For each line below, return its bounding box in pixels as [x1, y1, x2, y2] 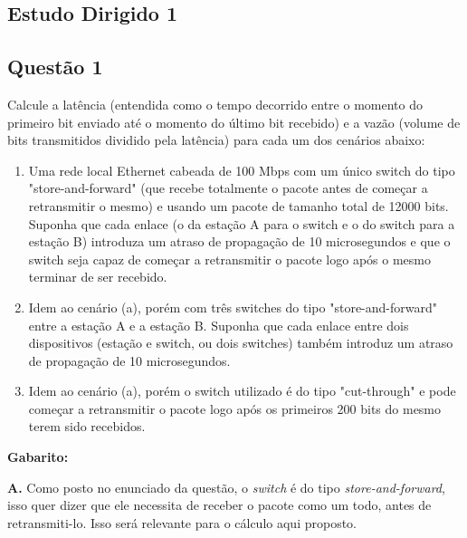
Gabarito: [7, 447, 69, 466]
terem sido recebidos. [28, 417, 146, 436]
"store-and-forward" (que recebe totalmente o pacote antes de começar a [28, 178, 428, 197]
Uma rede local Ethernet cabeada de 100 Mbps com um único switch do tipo [28, 160, 455, 179]
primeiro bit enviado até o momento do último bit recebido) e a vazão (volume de [7, 112, 461, 131]
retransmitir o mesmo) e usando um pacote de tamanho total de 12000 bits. [28, 196, 449, 215]
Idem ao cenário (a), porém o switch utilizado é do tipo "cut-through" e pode [28, 381, 456, 400]
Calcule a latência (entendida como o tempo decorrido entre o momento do [7, 94, 423, 113]
